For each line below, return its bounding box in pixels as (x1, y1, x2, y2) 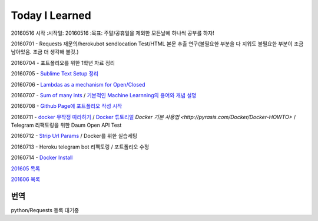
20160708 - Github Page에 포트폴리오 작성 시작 (11, 103, 122, 110)
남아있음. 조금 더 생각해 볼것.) (11, 48, 79, 55)
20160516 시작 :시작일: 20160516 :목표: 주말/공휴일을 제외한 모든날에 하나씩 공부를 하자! (11, 29, 214, 37)
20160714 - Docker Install (11, 154, 73, 161)
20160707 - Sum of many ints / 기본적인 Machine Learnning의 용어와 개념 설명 (11, 91, 197, 98)
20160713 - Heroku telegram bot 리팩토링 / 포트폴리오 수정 (11, 143, 150, 150)
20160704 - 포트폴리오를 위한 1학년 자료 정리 (11, 59, 115, 66)
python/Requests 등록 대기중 (11, 206, 79, 213)
